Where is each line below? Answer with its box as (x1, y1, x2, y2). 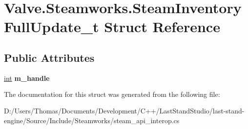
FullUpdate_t (4, 17, 99, 37)
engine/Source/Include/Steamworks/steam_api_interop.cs (4, 115, 180, 125)
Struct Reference (104, 17, 220, 37)
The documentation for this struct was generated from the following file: (4, 89, 220, 99)
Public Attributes (4, 50, 95, 65)
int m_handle (4, 73, 50, 83)
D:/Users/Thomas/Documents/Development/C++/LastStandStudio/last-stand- (4, 105, 245, 115)
